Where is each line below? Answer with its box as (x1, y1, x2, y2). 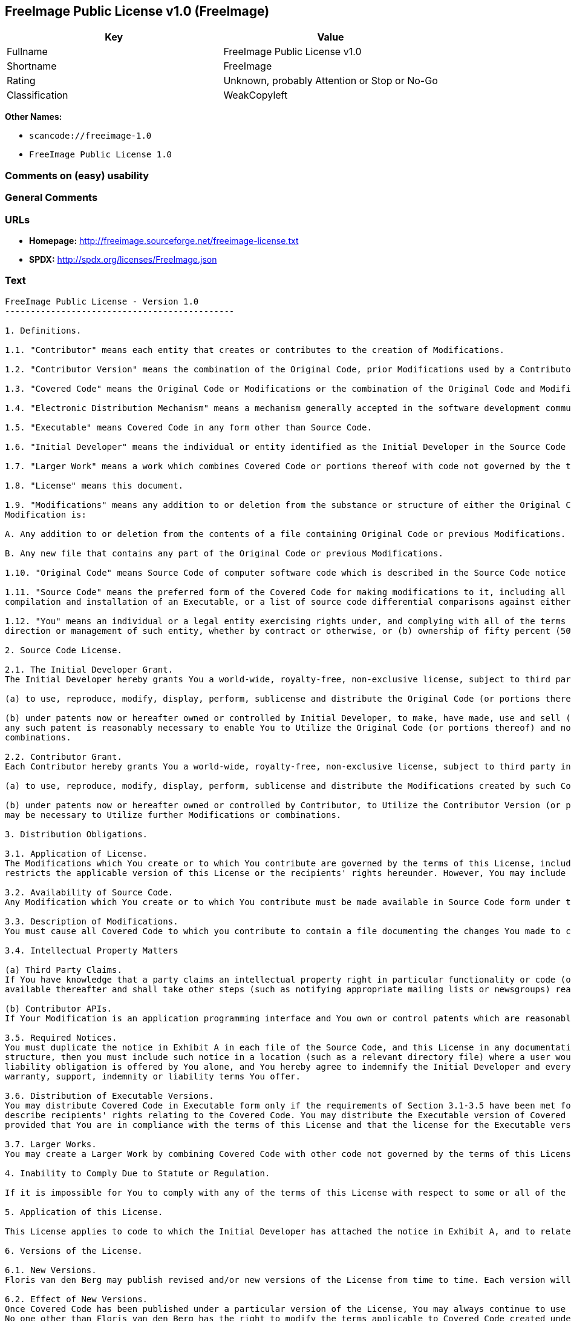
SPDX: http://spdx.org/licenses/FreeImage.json (29, 254, 217, 265)
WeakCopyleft (223, 89, 288, 102)
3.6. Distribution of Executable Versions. (5, 1090, 214, 1101)
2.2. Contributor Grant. (5, 751, 122, 762)
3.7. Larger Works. (5, 1139, 97, 1149)
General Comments (5, 191, 98, 204)
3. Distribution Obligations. (5, 829, 148, 839)
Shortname (7, 60, 57, 73)
